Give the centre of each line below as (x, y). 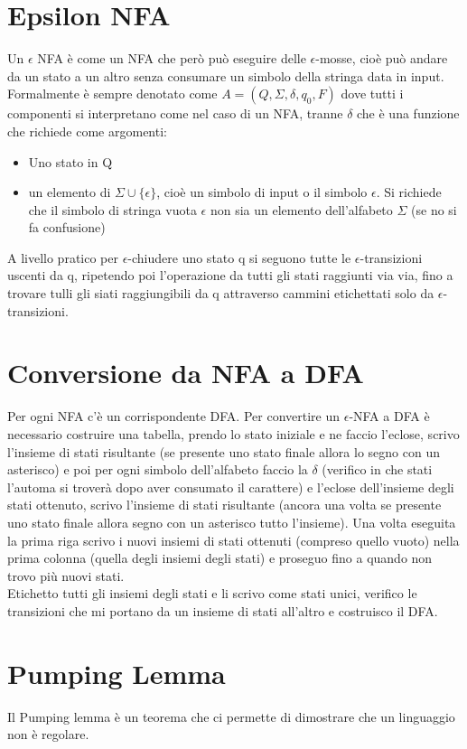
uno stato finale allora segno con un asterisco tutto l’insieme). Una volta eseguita (232, 522)
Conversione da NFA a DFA (186, 373)
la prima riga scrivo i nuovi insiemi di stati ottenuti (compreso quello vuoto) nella (233, 540)
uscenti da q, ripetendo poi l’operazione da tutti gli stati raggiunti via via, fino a (230, 275)
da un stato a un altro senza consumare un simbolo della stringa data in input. (226, 75)
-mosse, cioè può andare (382, 58)
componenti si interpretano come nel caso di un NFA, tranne (175, 113)
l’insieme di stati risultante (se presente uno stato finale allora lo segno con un (224, 451)
